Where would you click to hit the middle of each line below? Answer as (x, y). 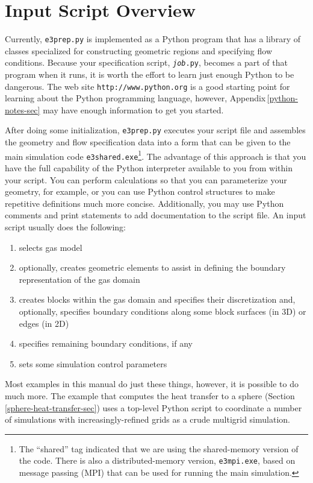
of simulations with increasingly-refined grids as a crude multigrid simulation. (147, 419)
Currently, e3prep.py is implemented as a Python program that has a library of (153, 39)
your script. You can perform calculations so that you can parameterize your (146, 179)
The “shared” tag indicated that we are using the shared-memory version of (159, 448)
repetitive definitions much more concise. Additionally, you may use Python (144, 203)
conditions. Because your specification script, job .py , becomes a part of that (146, 62)
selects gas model (51, 247)
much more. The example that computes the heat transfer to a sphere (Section (150, 395)
